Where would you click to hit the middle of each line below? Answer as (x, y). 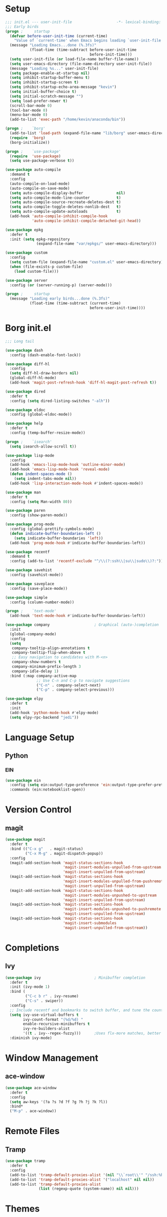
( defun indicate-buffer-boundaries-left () (55, 533)
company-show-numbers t (36, 662)
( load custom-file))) (36, 271)
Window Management (52, 1058)
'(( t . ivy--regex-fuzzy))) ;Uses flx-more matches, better (92, 1033)
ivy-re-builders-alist (46, 1029)
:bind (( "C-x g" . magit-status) (46, 849)
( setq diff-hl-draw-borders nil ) (44, 373)
